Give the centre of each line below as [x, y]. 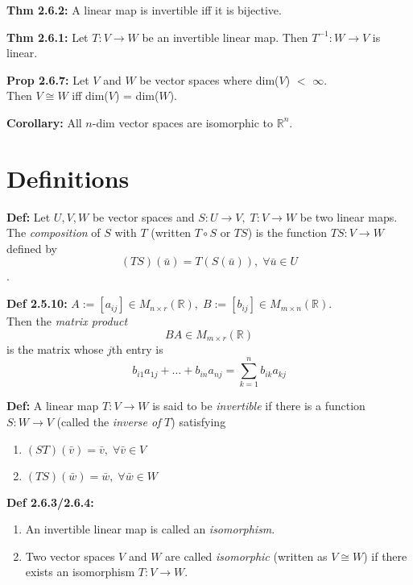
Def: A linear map [53, 406]
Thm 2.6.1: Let [47, 37]
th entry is [137, 349]
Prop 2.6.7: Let [48, 79]
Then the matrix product [67, 321]
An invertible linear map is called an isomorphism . [150, 529]
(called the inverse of [109, 421]
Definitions [68, 178]
